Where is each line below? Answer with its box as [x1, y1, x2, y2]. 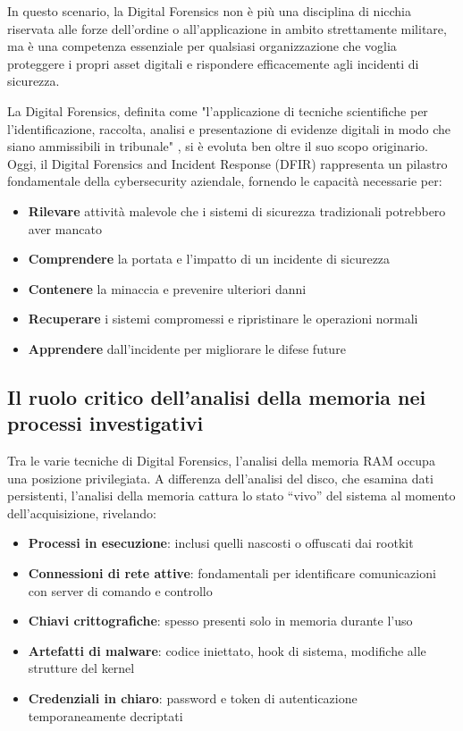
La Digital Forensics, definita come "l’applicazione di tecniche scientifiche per [7, 101, 428, 120]
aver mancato [28, 219, 102, 238]
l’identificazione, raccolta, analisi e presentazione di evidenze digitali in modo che [7, 119, 451, 138]
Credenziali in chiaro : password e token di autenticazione [28, 689, 358, 708]
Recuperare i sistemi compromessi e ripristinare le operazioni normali [28, 309, 418, 328]
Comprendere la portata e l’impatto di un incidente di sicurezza [28, 249, 391, 268]
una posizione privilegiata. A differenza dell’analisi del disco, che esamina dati [7, 468, 434, 487]
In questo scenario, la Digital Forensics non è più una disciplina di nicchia [7, 2, 411, 20]
